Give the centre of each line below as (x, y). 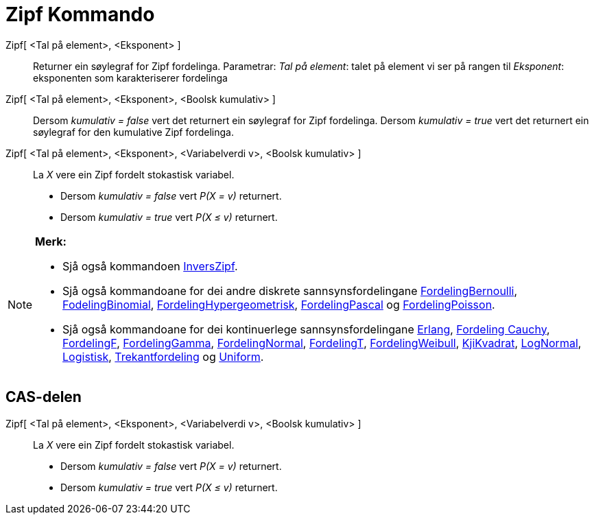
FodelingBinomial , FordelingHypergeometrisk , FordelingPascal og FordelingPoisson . (279, 304)
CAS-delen (44, 397)
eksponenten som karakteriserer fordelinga (130, 78)
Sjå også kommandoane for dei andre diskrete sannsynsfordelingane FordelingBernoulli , (290, 291)
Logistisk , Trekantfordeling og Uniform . (163, 356)
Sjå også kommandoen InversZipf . (150, 266)
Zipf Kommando (80, 14)
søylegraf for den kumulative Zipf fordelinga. (133, 132)
